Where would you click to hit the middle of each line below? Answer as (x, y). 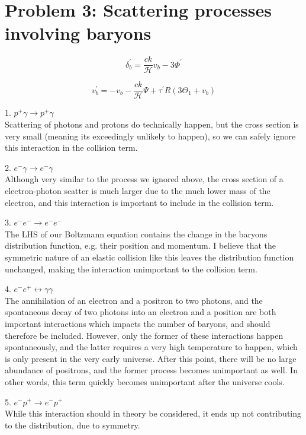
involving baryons (78, 33)
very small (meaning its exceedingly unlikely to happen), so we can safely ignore (150, 136)
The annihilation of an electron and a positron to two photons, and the (134, 300)
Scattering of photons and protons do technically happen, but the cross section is (152, 124)
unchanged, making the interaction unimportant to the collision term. (131, 269)
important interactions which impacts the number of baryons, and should (138, 323)
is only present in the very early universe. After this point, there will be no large (151, 358)
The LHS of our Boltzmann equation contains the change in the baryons (136, 234)
